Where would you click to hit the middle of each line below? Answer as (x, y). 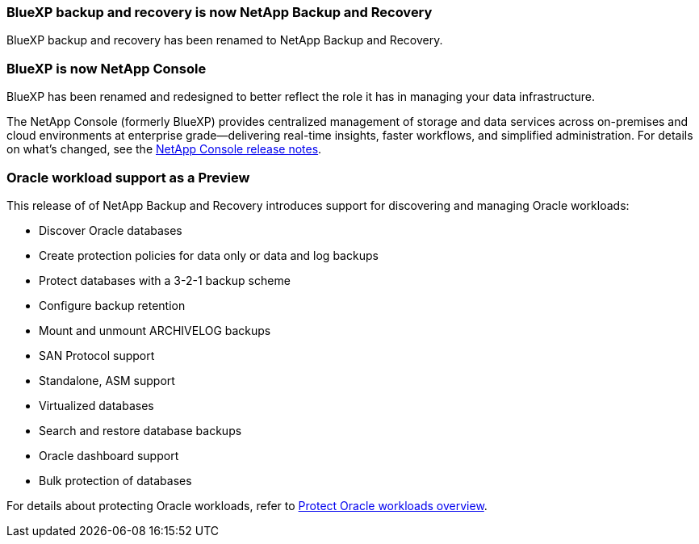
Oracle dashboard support (109, 455)
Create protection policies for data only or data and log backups (209, 255)
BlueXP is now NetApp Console (107, 68)
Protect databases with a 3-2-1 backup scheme (165, 280)
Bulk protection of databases (115, 480)
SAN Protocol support (97, 355)
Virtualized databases (96, 405)
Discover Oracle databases (111, 230)
